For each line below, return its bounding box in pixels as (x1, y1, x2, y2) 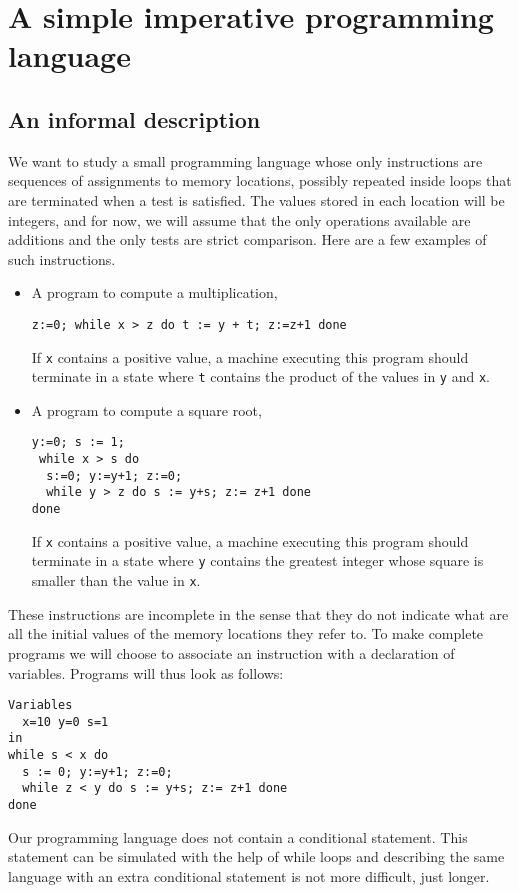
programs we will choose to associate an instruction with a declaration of (8, 642, 455, 663)
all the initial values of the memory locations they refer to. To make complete (8, 623, 484, 644)
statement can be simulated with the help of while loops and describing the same (8, 846, 505, 867)
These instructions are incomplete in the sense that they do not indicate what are (8, 603, 509, 624)
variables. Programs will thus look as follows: (8, 662, 284, 683)
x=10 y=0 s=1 (22, 714, 109, 729)
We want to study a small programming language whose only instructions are (8, 150, 483, 171)
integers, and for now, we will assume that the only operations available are (8, 209, 471, 230)
